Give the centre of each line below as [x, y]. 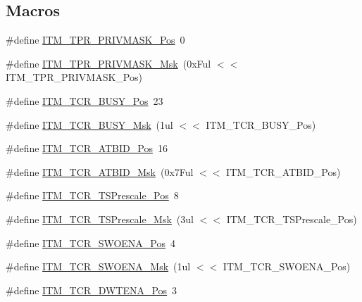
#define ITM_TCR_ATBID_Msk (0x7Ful [100, 171]
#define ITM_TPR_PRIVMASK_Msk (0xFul [108, 63]
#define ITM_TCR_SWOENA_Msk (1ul [98, 266]
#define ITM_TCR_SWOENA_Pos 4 [90, 243]
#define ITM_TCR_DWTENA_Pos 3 [92, 290]
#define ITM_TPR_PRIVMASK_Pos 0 [95, 40]
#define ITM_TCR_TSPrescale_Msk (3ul [100, 219]
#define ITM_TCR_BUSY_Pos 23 [85, 100]
